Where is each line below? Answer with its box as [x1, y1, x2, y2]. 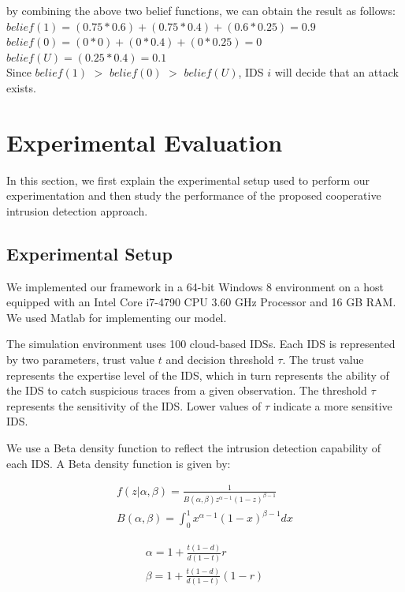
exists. [6, 79, 36, 96]
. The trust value [282, 351, 364, 368]
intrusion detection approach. [6, 202, 148, 219]
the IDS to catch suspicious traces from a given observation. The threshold [6, 382, 367, 399]
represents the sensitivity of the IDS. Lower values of [6, 397, 262, 414]
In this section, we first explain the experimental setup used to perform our [6, 171, 370, 188]
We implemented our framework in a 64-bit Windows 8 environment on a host [6, 278, 385, 294]
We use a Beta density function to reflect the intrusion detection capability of [6, 440, 381, 456]
